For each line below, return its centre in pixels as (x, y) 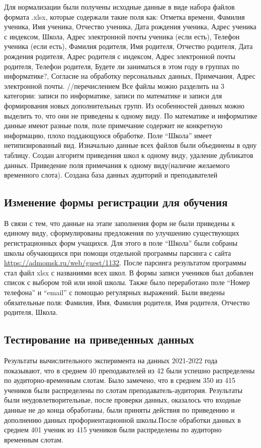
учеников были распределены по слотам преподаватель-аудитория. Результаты (123, 390)
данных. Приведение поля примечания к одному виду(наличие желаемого (117, 165)
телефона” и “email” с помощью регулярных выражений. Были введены (114, 292)
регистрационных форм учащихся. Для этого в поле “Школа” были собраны (121, 243)
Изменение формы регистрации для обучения (116, 202)
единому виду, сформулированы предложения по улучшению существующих (122, 233)
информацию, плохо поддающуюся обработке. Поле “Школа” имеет (108, 135)
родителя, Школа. (31, 312)
